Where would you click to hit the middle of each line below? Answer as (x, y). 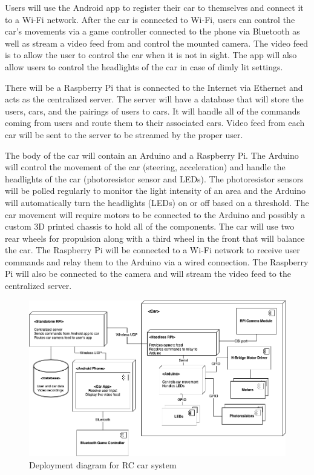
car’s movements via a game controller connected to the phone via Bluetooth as (152, 31)
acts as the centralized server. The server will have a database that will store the (154, 99)
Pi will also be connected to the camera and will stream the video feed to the (148, 274)
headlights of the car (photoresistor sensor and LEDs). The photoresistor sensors (154, 178)
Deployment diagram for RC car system (103, 464)
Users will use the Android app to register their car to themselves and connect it (154, 7)
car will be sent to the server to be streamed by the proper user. (124, 134)
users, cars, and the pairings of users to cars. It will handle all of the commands (153, 111)
